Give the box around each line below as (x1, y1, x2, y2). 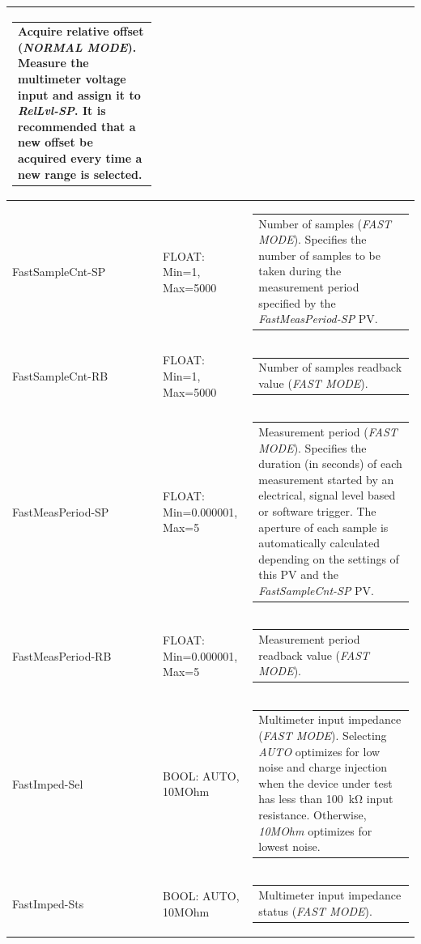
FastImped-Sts (12, 895, 84, 912)
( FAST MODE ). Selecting (258, 726, 387, 743)
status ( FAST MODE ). (258, 902, 372, 919)
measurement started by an (258, 470, 394, 487)
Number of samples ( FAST (258, 215, 392, 232)
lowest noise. (258, 838, 321, 855)
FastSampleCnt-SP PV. (258, 581, 375, 598)
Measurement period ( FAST (258, 423, 398, 440)
